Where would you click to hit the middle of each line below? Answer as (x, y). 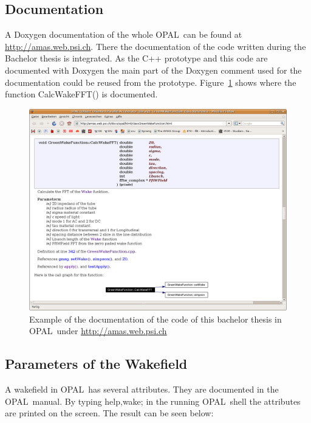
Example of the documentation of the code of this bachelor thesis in (155, 319)
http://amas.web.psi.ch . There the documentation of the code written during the (155, 46)
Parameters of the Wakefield (96, 364)
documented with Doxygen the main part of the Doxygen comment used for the (153, 70)
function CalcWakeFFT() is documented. (81, 94)
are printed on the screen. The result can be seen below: (109, 413)
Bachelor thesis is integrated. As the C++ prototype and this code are (136, 58)
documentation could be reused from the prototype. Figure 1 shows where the (151, 82)
